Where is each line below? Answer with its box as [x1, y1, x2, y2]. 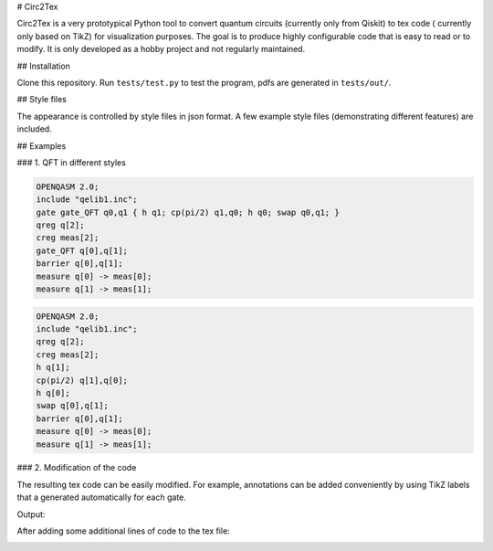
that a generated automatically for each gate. [16, 492, 187, 503]
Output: [16, 508, 46, 520]
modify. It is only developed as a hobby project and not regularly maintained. [16, 44, 306, 55]
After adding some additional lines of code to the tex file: [16, 525, 230, 536]
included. [16, 123, 52, 134]
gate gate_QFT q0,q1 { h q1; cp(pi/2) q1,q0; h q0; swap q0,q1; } [36, 207, 340, 217]
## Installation [16, 60, 70, 71]
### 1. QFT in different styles [16, 156, 127, 168]
